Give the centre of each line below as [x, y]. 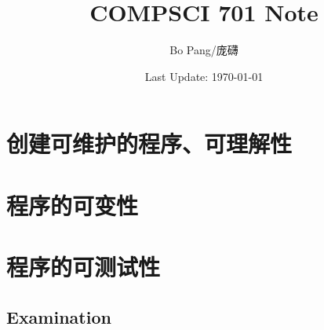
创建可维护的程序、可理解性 [149, 143]
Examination [59, 316]
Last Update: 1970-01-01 [204, 76]
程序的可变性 [73, 205]
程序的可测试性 [84, 267]
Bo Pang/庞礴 [204, 50]
